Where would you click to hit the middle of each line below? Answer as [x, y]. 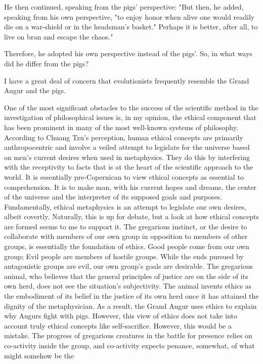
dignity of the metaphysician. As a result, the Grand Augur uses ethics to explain [130, 306]
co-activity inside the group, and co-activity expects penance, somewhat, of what [129, 345]
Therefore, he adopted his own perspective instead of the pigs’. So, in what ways [128, 53]
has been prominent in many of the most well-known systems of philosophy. [121, 127]
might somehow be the [39, 355]
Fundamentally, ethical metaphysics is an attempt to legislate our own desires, [125, 206]
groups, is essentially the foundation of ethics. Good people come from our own [127, 246]
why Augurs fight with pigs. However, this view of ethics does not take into [121, 316]
